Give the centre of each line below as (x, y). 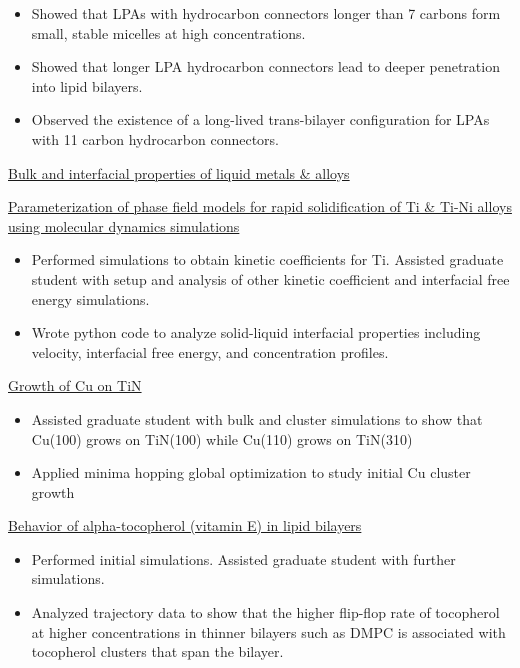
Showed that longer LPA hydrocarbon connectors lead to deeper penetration (265, 66)
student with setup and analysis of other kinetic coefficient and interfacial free (270, 278)
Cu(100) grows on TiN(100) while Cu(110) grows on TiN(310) (222, 438)
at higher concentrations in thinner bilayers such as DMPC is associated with (268, 631)
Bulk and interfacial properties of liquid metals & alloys (179, 172)
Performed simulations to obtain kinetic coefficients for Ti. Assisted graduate (267, 259)
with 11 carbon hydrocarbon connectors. (155, 138)
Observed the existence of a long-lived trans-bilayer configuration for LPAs (260, 119)
